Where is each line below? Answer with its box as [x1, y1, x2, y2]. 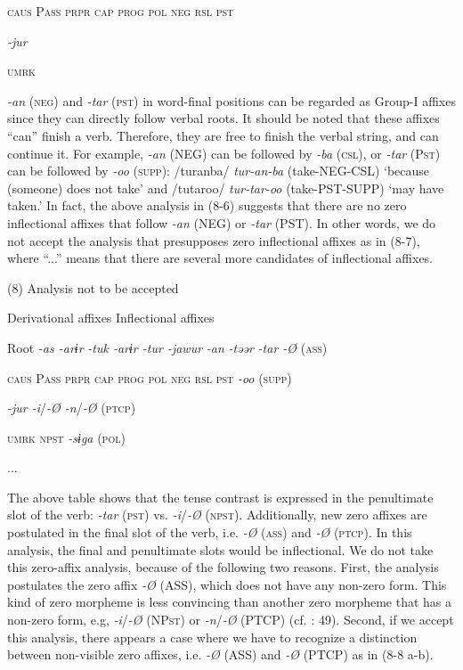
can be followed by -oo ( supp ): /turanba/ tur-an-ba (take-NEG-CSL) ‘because [7, 161, 430, 180]
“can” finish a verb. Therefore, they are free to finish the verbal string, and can [7, 126, 439, 144]
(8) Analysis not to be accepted [7, 278, 179, 297]
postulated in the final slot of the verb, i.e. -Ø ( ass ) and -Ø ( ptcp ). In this [7, 523, 412, 542]
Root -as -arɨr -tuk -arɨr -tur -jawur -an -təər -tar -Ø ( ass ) [7, 338, 328, 356]
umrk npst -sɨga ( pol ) [7, 428, 126, 446]
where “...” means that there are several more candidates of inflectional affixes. [7, 249, 434, 267]
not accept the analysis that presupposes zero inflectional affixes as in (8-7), [7, 231, 420, 249]
